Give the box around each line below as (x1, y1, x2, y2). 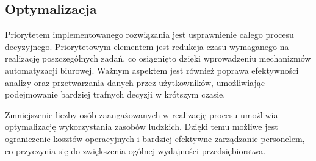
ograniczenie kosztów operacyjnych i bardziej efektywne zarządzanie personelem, (5, 132, 305, 145)
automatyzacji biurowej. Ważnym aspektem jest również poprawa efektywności (5, 63, 299, 76)
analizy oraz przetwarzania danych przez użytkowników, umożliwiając (5, 76, 265, 88)
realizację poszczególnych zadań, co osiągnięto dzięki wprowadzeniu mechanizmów (5, 52, 311, 65)
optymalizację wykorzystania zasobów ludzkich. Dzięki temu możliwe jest (5, 120, 278, 133)
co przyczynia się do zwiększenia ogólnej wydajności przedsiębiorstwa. (5, 144, 266, 157)
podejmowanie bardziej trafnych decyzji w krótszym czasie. (5, 88, 226, 101)
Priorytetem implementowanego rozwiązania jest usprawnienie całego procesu (5, 28, 294, 41)
